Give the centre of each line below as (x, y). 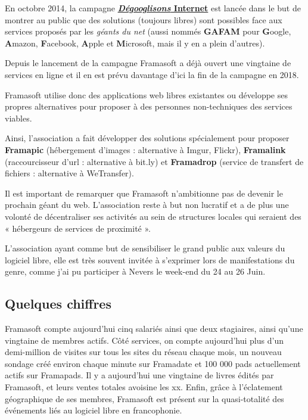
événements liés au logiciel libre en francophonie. (94, 410)
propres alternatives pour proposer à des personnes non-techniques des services (149, 106)
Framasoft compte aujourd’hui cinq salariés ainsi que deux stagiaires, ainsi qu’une (154, 329)
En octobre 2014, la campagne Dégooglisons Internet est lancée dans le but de (153, 8)
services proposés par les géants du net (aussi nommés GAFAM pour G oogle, (148, 31)
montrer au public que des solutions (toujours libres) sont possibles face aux (144, 19)
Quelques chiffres (58, 304)
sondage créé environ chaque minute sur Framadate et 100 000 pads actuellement (153, 363)
